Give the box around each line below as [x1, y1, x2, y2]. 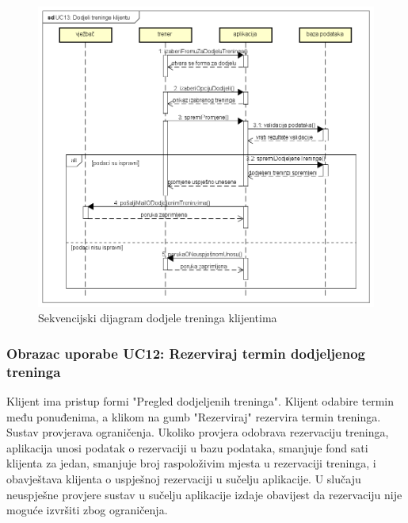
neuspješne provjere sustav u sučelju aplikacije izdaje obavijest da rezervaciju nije [6, 486, 402, 502]
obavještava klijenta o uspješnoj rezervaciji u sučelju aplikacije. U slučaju [6, 471, 361, 487]
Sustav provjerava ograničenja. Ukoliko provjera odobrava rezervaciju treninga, [6, 424, 389, 440]
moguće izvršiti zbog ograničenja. [6, 502, 168, 518]
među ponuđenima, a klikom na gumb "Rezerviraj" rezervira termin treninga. [6, 408, 381, 425]
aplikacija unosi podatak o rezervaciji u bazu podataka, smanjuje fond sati [6, 439, 368, 456]
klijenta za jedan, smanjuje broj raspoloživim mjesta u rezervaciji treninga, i [6, 455, 376, 471]
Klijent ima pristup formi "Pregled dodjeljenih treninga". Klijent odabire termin [6, 393, 395, 410]
